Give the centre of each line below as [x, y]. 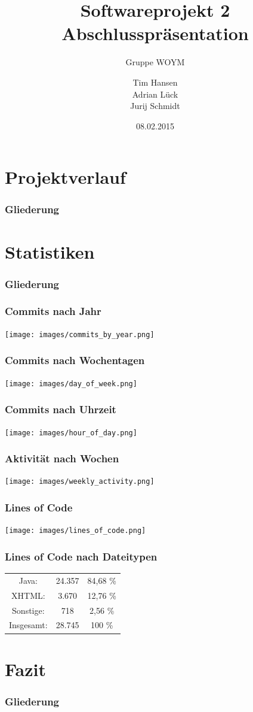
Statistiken [50, 251]
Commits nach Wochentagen [75, 360]
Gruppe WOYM [155, 62]
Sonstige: [28, 610]
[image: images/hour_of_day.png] [71, 433]
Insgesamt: [28, 625]
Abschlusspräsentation [155, 33]
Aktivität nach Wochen [62, 458]
